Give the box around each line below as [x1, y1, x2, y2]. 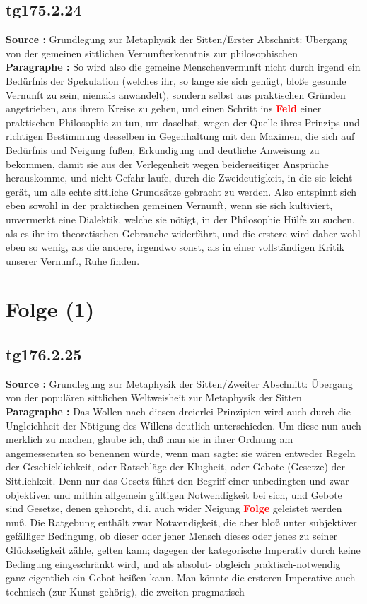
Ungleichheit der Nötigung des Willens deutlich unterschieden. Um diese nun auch [6, 418, 361, 432]
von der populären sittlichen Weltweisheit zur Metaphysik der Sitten [6, 390, 302, 405]
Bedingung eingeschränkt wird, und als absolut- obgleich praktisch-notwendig [6, 556, 341, 571]
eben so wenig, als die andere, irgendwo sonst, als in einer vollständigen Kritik [6, 239, 344, 254]
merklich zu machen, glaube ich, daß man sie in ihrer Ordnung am [6, 432, 293, 446]
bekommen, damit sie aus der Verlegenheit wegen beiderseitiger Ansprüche [6, 156, 329, 171]
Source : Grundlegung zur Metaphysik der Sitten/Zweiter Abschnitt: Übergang [6, 376, 354, 391]
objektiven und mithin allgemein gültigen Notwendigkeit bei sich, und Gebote [6, 487, 342, 502]
